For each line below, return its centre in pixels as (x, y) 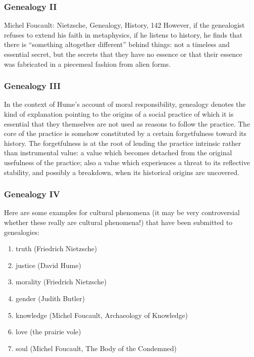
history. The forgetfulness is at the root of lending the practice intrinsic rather (123, 143)
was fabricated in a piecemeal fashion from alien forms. (87, 64)
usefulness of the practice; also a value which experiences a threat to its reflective (127, 162)
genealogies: (22, 232)
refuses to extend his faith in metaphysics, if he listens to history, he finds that (123, 34)
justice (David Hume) (48, 265)
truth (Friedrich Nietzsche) (56, 248)
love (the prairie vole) (48, 332)
